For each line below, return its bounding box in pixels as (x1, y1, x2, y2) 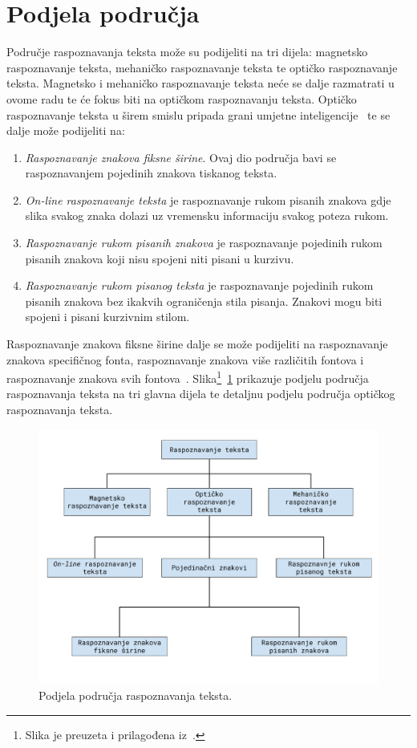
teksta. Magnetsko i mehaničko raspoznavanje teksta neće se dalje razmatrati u (6, 75, 395, 91)
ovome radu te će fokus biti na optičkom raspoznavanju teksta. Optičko (6, 90, 357, 107)
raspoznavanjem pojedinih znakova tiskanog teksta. (25, 165, 277, 181)
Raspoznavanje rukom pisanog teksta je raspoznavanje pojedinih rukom (25, 277, 374, 294)
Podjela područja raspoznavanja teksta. (38, 687, 233, 704)
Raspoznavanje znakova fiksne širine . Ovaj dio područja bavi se (25, 148, 337, 165)
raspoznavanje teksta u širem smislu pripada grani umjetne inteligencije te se (6, 106, 391, 123)
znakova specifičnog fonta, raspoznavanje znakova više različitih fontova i (6, 351, 364, 368)
